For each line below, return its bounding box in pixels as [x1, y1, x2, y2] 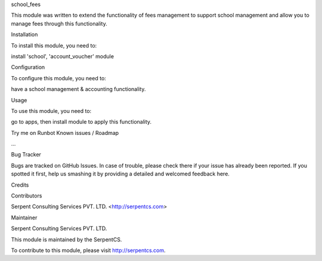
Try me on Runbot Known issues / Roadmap [11, 129, 119, 136]
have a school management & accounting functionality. [11, 86, 146, 93]
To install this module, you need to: [11, 42, 97, 49]
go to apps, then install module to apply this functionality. [11, 118, 152, 125]
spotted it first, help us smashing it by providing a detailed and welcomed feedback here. [11, 170, 230, 178]
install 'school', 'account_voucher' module [11, 52, 114, 59]
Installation [11, 31, 38, 38]
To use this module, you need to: [11, 107, 92, 114]
